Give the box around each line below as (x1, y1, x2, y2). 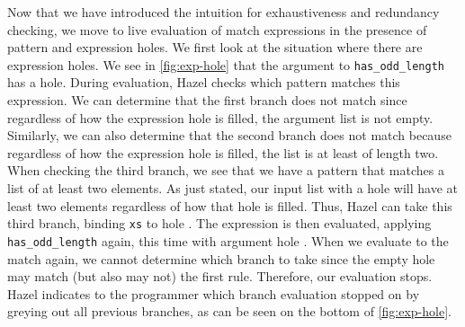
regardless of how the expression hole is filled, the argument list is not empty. (7, 108, 434, 127)
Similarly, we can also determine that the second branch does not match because (7, 126, 452, 145)
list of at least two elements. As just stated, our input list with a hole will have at (7, 179, 459, 197)
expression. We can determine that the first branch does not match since (7, 91, 407, 110)
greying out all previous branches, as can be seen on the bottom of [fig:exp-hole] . (7, 302, 452, 321)
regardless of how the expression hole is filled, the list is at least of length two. (7, 143, 439, 162)
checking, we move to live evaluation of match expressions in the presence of (7, 20, 427, 39)
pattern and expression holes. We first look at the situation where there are (7, 38, 423, 57)
